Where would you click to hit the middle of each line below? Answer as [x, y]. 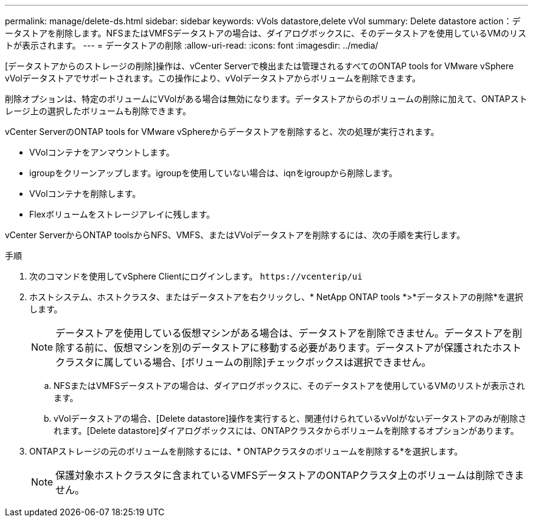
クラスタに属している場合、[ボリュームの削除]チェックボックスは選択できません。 [243, 362]
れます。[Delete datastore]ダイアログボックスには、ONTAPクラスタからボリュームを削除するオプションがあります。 [286, 431]
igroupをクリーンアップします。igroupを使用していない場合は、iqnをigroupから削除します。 [214, 173]
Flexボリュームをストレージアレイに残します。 [122, 214]
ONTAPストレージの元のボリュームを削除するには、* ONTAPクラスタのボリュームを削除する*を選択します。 [246, 451]
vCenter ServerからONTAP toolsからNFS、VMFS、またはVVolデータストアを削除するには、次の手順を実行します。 [235, 235]
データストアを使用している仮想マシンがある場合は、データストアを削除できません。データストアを [284, 333]
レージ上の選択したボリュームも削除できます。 [98, 111]
